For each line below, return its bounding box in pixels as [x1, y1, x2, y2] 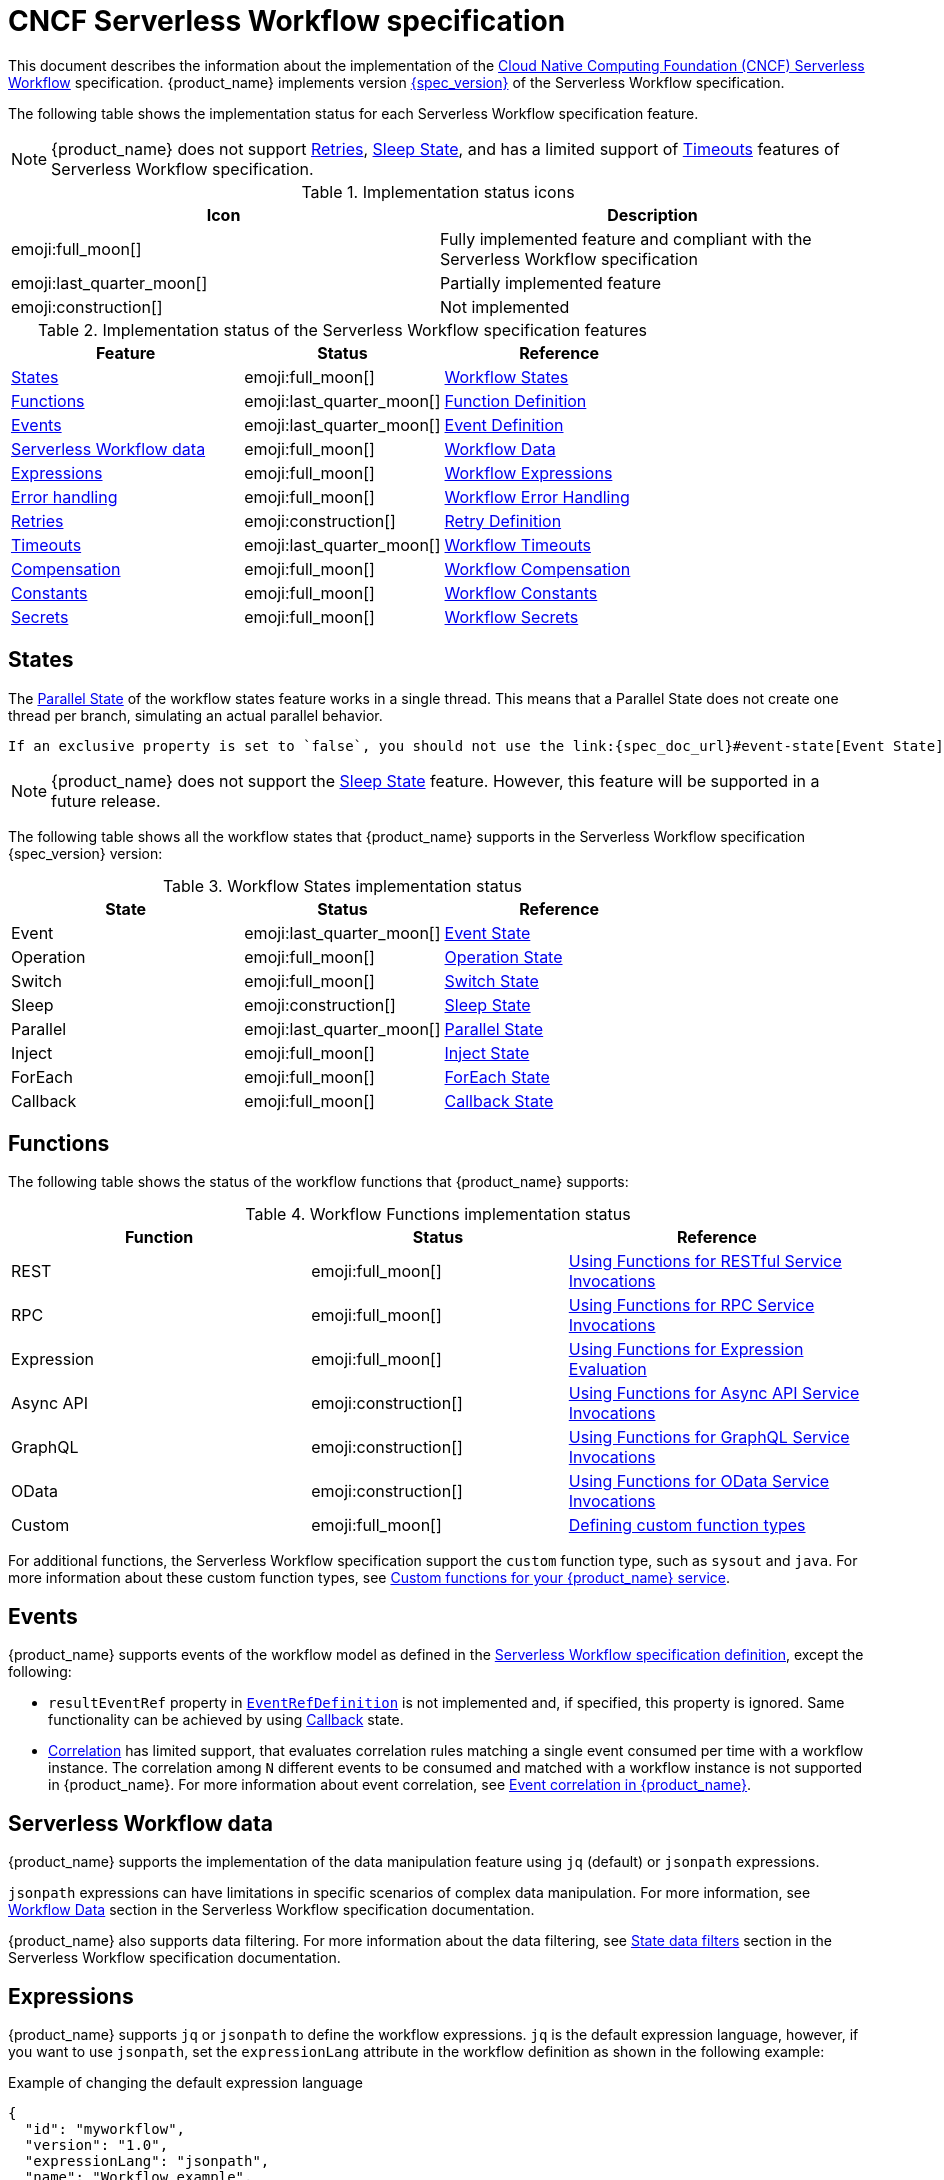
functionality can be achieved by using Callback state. [48, 1711, 404, 1729]
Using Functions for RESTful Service [568, 1251, 842, 1272]
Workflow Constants [444, 582, 598, 603]
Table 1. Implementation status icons [301, 181, 575, 202]
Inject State [444, 1042, 530, 1063]
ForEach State [444, 1066, 550, 1087]
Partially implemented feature [440, 272, 661, 293]
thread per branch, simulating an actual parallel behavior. [8, 706, 383, 724]
